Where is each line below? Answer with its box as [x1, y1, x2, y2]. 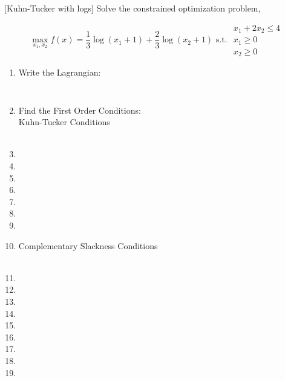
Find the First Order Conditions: [18, 103, 141, 116]
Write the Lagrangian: [18, 66, 101, 79]
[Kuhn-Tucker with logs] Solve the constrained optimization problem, [4, 2, 261, 14]
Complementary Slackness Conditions [18, 239, 158, 252]
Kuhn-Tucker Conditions [18, 116, 110, 128]
